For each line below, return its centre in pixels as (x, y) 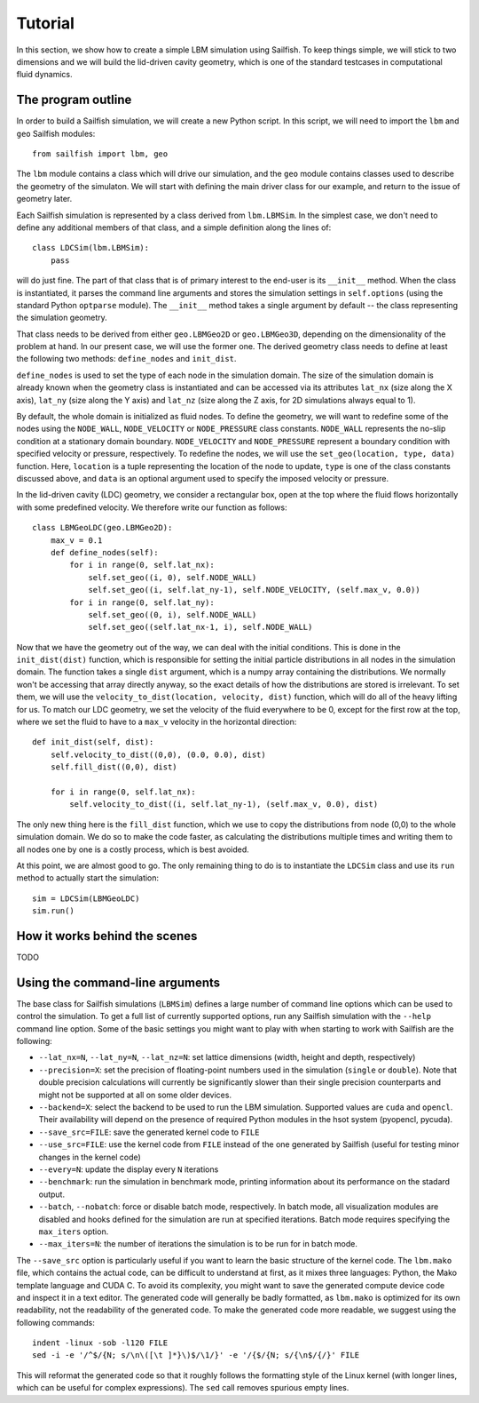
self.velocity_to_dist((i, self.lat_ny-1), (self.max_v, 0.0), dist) (224, 805)
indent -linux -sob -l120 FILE (100, 1343)
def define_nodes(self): (104, 552)
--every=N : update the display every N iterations (129, 1169)
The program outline (74, 100)
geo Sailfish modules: (56, 133)
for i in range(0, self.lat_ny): (142, 602)
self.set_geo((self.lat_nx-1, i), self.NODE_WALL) (200, 627)
